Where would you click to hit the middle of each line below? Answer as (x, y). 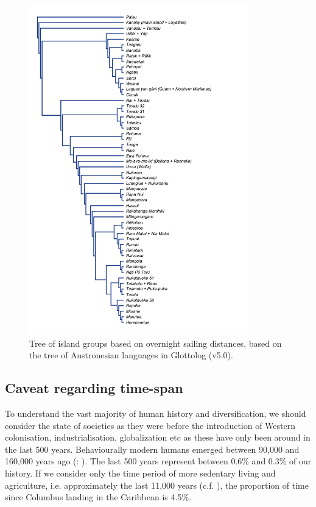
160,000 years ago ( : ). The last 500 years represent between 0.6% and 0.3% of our (158, 461)
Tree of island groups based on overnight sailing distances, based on (156, 343)
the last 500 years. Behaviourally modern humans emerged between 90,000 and (152, 449)
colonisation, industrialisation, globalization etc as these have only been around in (158, 437)
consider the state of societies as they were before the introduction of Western (150, 425)
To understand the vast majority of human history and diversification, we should (156, 413)
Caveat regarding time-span (94, 388)
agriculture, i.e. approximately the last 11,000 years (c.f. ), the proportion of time (157, 485)
